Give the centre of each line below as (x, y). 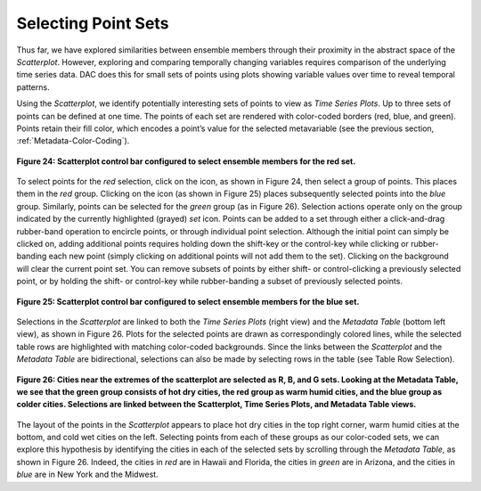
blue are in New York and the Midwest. (88, 475)
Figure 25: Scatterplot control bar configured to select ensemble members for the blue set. (188, 301)
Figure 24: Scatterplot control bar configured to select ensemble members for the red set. (186, 161)
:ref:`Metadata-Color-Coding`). (73, 141)
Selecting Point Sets (93, 23)
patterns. (33, 87)
